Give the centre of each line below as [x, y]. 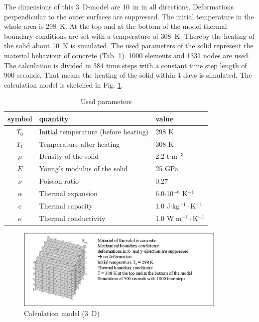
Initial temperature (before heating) [94, 131]
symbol [20, 118]
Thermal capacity [66, 205]
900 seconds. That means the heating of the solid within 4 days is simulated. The [128, 75]
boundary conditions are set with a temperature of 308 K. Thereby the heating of [129, 36]
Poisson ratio [59, 181]
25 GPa [167, 168]
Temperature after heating [79, 144]
